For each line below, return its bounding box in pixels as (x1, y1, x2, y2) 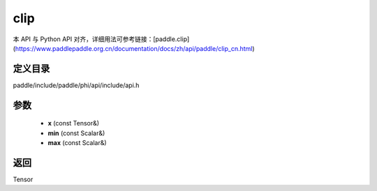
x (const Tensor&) (47, 119, 100, 128)
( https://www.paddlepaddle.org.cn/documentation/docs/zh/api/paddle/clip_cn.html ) (13, 44, 255, 52)
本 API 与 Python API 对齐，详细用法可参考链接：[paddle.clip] (13, 35, 190, 43)
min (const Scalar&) (47, 129, 105, 137)
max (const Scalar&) (47, 139, 108, 147)
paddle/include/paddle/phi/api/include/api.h (13, 81, 140, 89)
